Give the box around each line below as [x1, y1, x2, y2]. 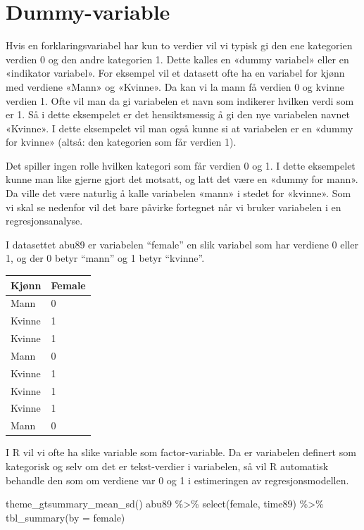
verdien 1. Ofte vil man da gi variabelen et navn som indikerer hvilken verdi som [6, 93, 354, 108]
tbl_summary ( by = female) [6, 510, 125, 524]
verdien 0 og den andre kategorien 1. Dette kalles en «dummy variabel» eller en [6, 51, 349, 66]
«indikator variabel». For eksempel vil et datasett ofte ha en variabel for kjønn [6, 65, 345, 80]
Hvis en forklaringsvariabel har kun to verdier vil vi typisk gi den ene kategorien [6, 38, 353, 53]
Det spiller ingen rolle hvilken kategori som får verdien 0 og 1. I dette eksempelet [6, 158, 356, 172]
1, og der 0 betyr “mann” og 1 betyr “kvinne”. [6, 251, 205, 265]
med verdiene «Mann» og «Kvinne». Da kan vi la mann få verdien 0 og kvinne [6, 79, 344, 94]
